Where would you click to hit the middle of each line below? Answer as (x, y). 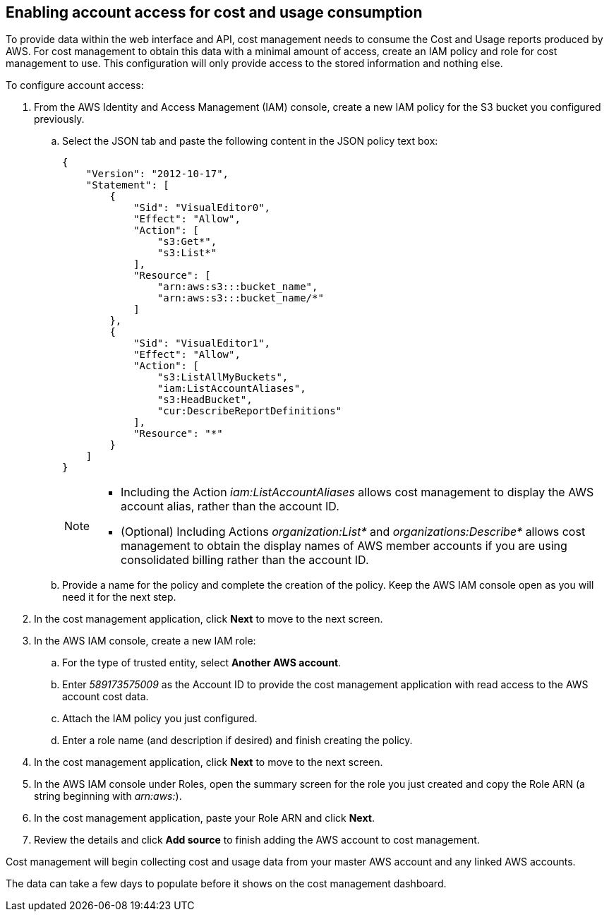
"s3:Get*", (187, 242)
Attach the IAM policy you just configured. (160, 719)
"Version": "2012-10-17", (157, 174)
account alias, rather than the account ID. (230, 507)
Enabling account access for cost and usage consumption (214, 12)
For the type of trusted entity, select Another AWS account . (202, 663)
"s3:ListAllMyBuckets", (223, 377)
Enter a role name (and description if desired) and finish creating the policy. (237, 741)
